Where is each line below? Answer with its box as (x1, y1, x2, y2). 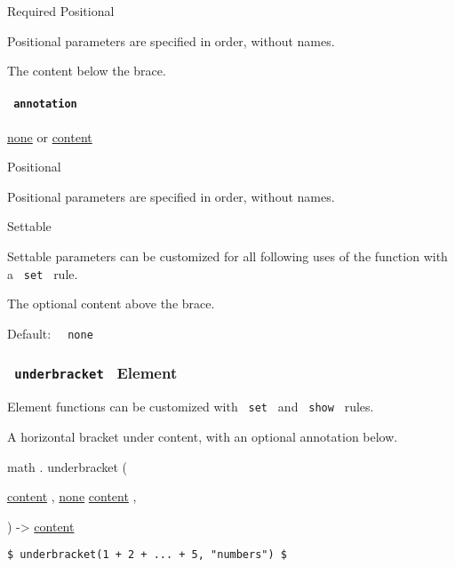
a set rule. (7, 264, 78, 283)
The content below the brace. (7, 61, 166, 80)
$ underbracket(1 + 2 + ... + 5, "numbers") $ (7, 548, 287, 562)
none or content (7, 127, 92, 146)
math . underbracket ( (7, 457, 128, 475)
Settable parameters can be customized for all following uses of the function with (7, 247, 448, 266)
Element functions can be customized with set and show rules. (7, 397, 374, 416)
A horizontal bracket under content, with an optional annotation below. (7, 427, 398, 445)
